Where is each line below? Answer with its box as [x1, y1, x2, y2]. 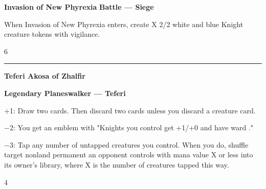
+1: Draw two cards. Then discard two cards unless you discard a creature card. [4, 105, 256, 115]
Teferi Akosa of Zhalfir [4, 70, 85, 81]
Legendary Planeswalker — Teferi [4, 87, 126, 98]
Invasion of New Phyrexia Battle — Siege [4, 2, 154, 12]
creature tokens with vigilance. [4, 29, 100, 39]
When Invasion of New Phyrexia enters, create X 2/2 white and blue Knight [4, 18, 243, 29]
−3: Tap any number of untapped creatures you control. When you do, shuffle [4, 139, 249, 150]
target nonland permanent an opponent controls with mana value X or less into [4, 149, 253, 160]
